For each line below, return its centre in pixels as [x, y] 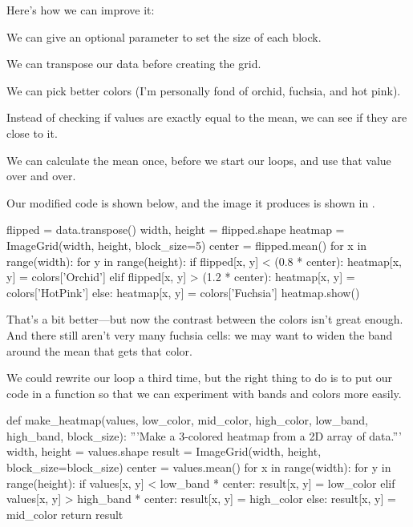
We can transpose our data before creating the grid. [134, 64]
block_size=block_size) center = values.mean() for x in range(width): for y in [199, 467]
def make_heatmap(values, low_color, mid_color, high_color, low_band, [187, 420]
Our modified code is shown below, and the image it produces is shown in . [191, 202]
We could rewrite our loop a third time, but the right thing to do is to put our [200, 378]
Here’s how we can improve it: [81, 10]
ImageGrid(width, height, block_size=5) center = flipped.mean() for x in [187, 245]
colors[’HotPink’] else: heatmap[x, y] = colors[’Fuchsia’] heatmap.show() [183, 292]
